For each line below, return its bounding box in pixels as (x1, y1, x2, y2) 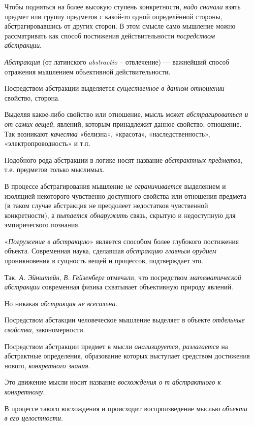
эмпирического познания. (4, 219, 80, 230)
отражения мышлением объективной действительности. (4, 66, 171, 76)
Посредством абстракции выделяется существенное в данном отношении (4, 83, 224, 93)
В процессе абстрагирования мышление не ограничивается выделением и (4, 180, 226, 191)
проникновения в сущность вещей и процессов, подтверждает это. (4, 255, 203, 266)
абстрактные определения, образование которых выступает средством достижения (4, 351, 250, 361)
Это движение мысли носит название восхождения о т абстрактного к (4, 377, 221, 387)
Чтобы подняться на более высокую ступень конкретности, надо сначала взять (4, 1, 241, 11)
